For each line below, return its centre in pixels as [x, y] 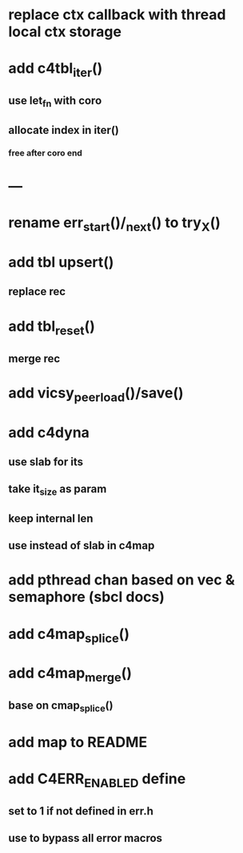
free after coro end [45, 152]
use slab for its [46, 461]
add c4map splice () [69, 635]
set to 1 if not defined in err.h [81, 811]
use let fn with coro [55, 102]
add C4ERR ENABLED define [97, 780]
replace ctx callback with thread [117, 15]
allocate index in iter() [64, 130]
